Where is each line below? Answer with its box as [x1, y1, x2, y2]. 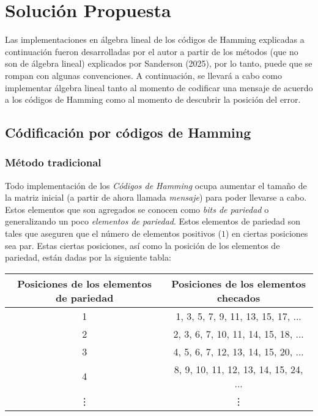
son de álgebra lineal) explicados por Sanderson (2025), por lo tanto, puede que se [5, 57, 312, 70]
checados [217, 290, 261, 305]
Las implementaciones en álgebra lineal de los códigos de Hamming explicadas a [5, 33, 305, 46]
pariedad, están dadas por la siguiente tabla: [5, 251, 171, 264]
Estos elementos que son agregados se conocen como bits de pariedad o [5, 202, 269, 215]
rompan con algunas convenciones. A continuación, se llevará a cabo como [5, 69, 282, 81]
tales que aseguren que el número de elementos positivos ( [5, 227, 221, 240]
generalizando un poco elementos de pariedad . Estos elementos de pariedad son [5, 215, 301, 228]
